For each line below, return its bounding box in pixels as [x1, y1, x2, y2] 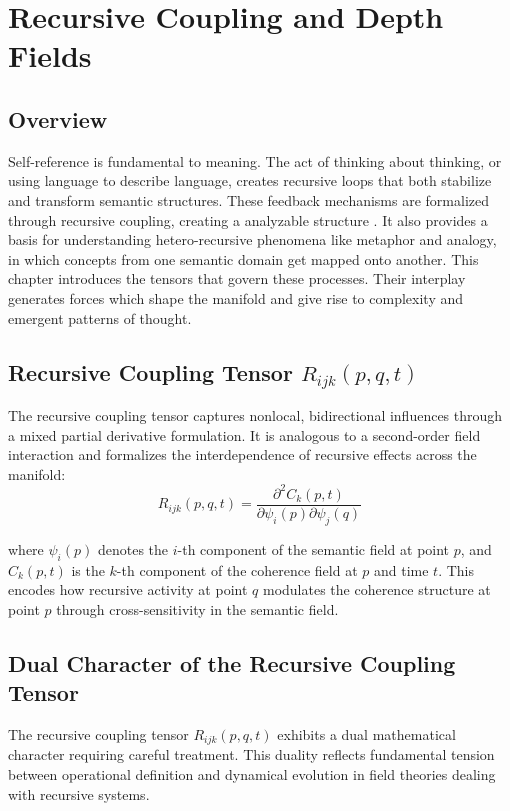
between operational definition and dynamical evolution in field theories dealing [8, 764, 496, 785]
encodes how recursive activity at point [8, 579, 248, 600]
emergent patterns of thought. [8, 307, 192, 328]
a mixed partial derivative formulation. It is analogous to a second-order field [8, 424, 481, 445]
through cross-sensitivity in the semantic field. [56, 598, 339, 619]
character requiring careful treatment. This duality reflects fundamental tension [8, 744, 495, 765]
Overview [8, 103, 108, 134]
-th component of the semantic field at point [177, 538, 450, 559]
